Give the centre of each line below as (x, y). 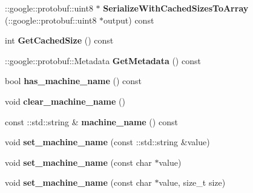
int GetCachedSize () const (59, 40)
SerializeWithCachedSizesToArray (176, 8)
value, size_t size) (192, 182)
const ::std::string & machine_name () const (91, 121)
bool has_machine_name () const (74, 81)
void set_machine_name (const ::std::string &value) (107, 142)
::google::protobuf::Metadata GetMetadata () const (103, 60)
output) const (129, 20)
